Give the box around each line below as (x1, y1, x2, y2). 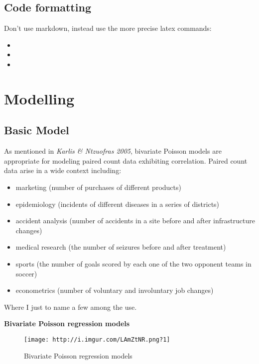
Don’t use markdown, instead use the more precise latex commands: (4, 23, 212, 33)
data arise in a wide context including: (4, 165, 122, 176)
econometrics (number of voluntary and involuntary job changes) (15, 285, 214, 295)
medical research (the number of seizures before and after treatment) (15, 242, 226, 252)
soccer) (15, 268, 37, 278)
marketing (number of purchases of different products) (15, 182, 181, 192)
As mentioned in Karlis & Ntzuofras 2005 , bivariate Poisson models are (4, 146, 222, 156)
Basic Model (4, 122, 69, 138)
